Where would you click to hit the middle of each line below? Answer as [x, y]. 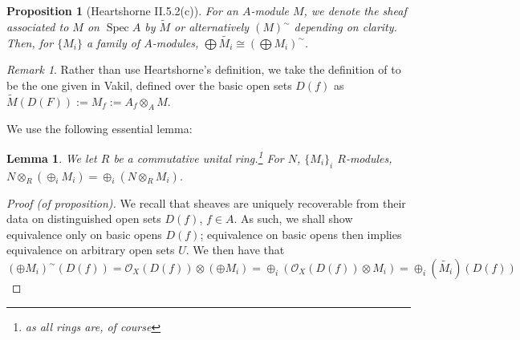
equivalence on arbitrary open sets [91, 250]
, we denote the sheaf [355, 11]
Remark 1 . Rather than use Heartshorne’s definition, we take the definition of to [204, 69]
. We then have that [235, 250]
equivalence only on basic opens [84, 234]
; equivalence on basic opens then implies [301, 234]
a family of [113, 42]
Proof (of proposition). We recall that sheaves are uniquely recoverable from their [206, 202]
